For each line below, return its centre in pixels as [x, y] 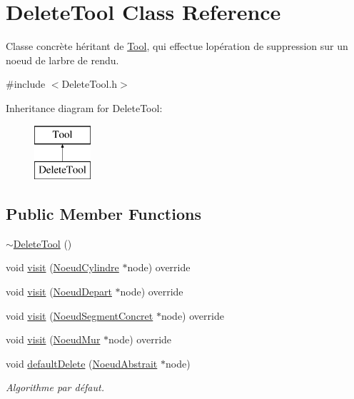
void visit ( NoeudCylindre [62, 267]
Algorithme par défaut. [55, 387]
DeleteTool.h [90, 84]
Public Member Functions [103, 214]
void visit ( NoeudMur [53, 339]
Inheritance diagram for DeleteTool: [84, 107]
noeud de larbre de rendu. [62, 60]
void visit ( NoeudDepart [59, 292]
